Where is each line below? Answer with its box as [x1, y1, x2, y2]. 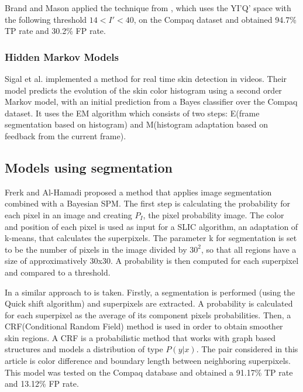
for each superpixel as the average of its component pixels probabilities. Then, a [5, 308, 291, 321]
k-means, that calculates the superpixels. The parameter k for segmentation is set [5, 232, 297, 244]
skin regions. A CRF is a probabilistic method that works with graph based [5, 331, 276, 343]
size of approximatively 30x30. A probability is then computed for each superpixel [5, 255, 299, 267]
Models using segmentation [5, 158, 173, 176]
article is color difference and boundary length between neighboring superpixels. [5, 355, 291, 367]
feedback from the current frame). [5, 129, 126, 142]
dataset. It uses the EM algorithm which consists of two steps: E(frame [5, 106, 260, 119]
